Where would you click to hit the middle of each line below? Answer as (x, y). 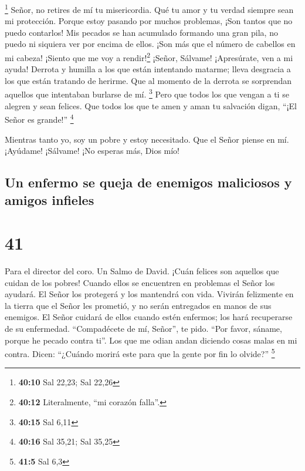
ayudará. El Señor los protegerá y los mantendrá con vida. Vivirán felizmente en (149, 294)
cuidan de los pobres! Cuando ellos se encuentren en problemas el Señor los (140, 282)
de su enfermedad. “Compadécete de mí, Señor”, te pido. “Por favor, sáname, (143, 329)
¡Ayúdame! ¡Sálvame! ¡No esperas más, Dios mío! (92, 151)
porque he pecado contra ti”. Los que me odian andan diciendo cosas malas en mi (151, 340)
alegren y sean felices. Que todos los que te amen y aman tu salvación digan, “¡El (151, 105)
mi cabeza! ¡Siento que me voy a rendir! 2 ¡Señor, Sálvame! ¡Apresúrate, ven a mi (149, 57)
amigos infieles (50, 199)
